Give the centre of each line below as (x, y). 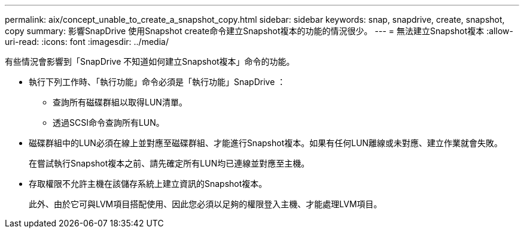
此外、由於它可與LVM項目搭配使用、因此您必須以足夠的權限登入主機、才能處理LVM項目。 (205, 204)
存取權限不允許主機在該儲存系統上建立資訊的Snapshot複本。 (148, 184)
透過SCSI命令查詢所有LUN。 (109, 122)
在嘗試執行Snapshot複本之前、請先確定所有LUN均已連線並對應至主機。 (169, 163)
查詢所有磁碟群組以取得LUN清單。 (120, 102)
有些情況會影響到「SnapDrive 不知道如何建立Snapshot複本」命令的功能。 (150, 61)
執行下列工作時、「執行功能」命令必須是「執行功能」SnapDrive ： (157, 82)
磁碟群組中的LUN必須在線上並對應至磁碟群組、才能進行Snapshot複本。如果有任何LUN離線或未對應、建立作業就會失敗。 (266, 143)
